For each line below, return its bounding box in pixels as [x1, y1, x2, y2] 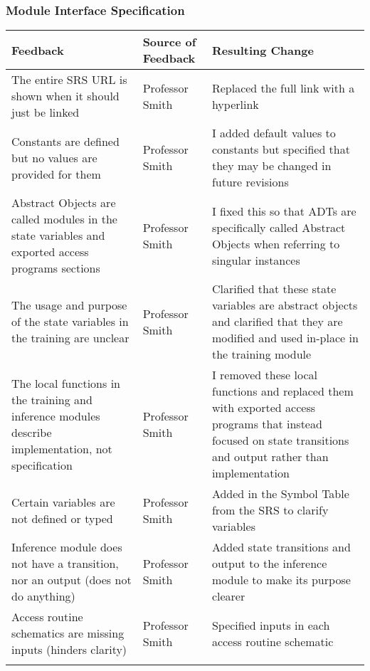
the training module [211, 346, 312, 363]
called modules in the [11, 211, 117, 228]
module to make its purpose [211, 571, 351, 588]
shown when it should [11, 88, 120, 105]
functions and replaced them [211, 383, 354, 400]
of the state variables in [11, 313, 129, 330]
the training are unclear [11, 329, 129, 347]
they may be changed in [211, 157, 332, 174]
